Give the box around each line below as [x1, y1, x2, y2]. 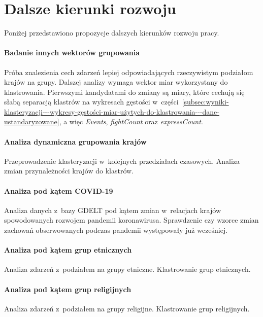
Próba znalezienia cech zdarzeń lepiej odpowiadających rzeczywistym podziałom [4, 66, 253, 77]
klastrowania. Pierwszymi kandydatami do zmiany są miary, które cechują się [4, 86, 245, 97]
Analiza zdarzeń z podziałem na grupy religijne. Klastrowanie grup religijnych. [4, 303, 250, 313]
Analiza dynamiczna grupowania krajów [4, 136, 147, 147]
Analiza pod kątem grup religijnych [4, 284, 131, 294]
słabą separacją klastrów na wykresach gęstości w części [4, 96, 179, 107]
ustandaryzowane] [4, 116, 59, 127]
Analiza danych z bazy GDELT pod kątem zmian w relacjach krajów [4, 204, 221, 215]
